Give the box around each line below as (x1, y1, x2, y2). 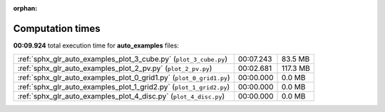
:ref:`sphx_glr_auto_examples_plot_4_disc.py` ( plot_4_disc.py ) (17, 91, 225, 101)
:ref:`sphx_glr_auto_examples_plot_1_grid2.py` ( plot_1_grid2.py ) (17, 82, 230, 92)
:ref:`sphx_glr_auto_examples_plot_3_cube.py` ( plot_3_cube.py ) (17, 54, 228, 64)
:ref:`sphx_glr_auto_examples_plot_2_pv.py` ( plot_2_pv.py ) (17, 64, 212, 74)
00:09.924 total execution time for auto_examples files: (13, 41, 180, 50)
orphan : (13, 4, 38, 12)
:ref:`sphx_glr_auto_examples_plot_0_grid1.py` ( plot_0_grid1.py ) (17, 73, 231, 83)
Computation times (13, 22, 101, 35)
